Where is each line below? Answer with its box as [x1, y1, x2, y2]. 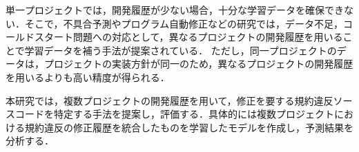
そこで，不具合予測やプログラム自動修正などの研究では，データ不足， [24, 16, 344, 30]
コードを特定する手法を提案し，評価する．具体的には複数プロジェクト [14, 107, 334, 121]
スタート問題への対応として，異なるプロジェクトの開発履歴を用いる [34, 30, 343, 44]
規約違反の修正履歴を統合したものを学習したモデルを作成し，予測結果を [24, 120, 353, 134]
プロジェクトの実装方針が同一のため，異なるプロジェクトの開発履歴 [43, 56, 353, 71]
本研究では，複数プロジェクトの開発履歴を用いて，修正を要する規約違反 [6, 93, 333, 107]
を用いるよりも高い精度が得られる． [6, 69, 170, 84]
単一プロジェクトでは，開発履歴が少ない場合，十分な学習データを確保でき [6, 3, 344, 17]
